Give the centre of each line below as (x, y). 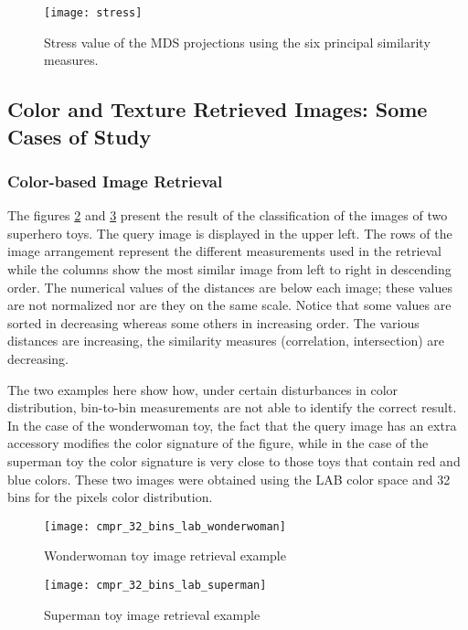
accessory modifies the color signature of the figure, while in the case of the (218, 443)
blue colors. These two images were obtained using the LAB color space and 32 (229, 479)
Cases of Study (80, 136)
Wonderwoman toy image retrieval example (165, 555)
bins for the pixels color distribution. (110, 497)
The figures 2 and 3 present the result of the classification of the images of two (228, 215)
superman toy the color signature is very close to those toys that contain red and (234, 460)
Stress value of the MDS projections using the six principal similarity (237, 42)
